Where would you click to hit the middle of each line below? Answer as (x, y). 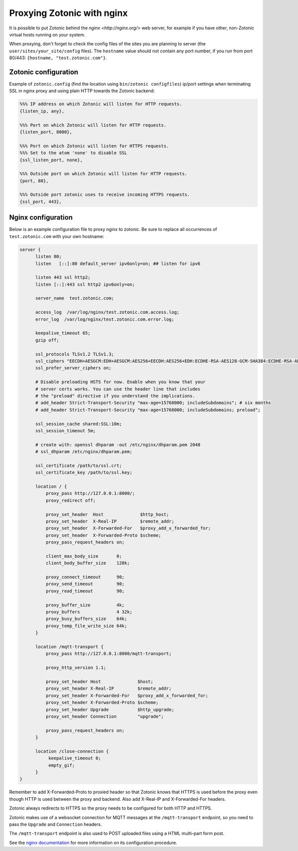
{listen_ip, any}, (42, 111)
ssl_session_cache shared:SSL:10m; (79, 424)
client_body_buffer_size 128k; (88, 563)
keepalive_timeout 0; (75, 758)
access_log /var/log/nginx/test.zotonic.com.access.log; (108, 312)
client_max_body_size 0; (84, 556)
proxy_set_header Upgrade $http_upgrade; (110, 709)
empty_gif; (62, 765)
